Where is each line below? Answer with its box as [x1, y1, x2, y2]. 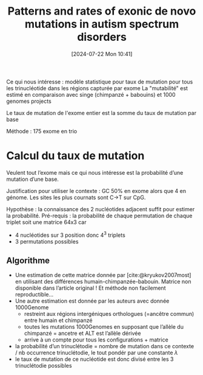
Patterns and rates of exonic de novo [7, 4, 196, 18]
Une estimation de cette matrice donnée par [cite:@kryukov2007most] [15, 272, 191, 279]
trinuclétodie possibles [15, 362, 72, 370]
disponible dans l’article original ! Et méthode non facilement [15, 284, 166, 292]
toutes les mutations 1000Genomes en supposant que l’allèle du [24, 323, 184, 331]
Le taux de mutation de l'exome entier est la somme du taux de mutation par [6, 109, 197, 116]
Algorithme [6, 255, 50, 265]
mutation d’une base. [6, 175, 59, 183]
